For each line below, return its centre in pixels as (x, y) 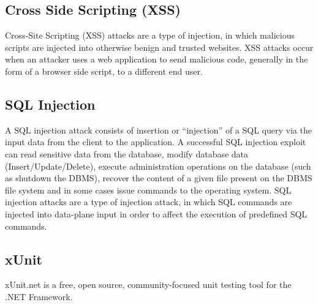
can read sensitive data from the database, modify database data (127, 153)
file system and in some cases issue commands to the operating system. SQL (148, 190)
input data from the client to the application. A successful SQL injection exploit (156, 142)
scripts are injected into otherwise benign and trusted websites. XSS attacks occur (159, 47)
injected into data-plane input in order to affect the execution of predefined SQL (156, 213)
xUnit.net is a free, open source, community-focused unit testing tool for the (148, 284)
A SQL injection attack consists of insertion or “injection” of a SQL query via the (158, 130)
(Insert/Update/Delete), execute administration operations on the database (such (158, 166)
